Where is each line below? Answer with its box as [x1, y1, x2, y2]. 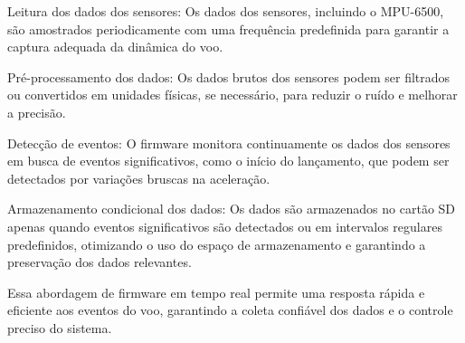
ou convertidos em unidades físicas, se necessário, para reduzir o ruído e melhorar [7, 85, 458, 104]
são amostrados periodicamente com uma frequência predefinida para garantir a [7, 19, 450, 38]
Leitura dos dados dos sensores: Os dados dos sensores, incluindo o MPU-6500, [7, 2, 444, 20]
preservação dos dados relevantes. [7, 252, 192, 272]
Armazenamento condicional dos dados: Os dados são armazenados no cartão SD [7, 199, 456, 218]
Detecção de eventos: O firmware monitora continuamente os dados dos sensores [7, 133, 451, 152]
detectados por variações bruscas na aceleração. [7, 168, 270, 187]
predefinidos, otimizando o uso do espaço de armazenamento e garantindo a [7, 234, 426, 253]
